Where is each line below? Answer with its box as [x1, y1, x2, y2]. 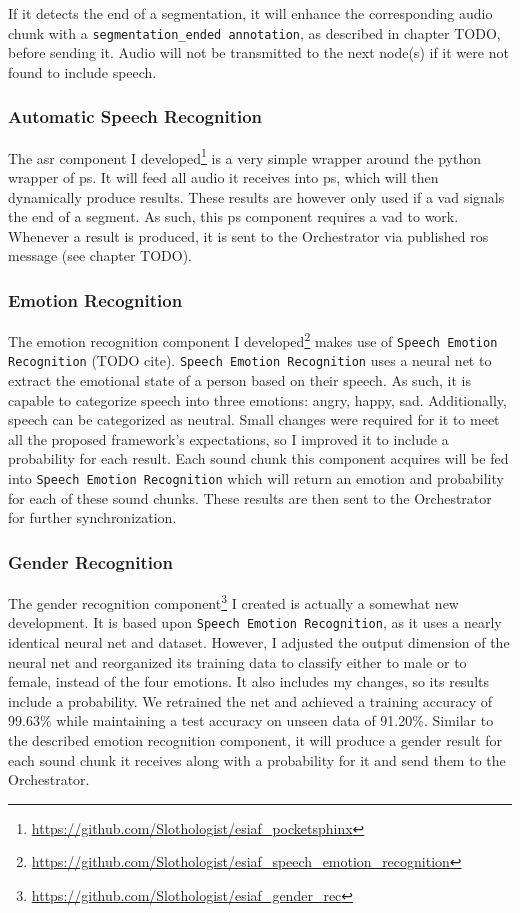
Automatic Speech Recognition [8, 104, 263, 129]
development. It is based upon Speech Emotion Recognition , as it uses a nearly [8, 612, 502, 633]
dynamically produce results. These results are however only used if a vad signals [8, 186, 505, 207]
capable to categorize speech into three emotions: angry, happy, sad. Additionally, [8, 389, 507, 410]
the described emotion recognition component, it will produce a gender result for [8, 729, 502, 750]
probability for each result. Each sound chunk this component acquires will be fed [8, 448, 509, 469]
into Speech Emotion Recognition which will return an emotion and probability [8, 468, 504, 489]
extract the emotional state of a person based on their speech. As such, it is [8, 370, 471, 391]
